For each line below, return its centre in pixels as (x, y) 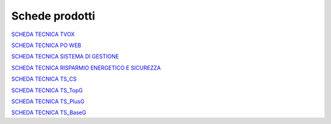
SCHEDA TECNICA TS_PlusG (48, 101)
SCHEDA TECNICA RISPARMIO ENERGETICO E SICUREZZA (86, 68)
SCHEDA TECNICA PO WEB (46, 45)
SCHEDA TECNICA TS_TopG (47, 90)
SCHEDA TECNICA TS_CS (44, 79)
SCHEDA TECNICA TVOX (43, 34)
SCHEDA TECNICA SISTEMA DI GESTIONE (65, 57)
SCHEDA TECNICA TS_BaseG (49, 112)
